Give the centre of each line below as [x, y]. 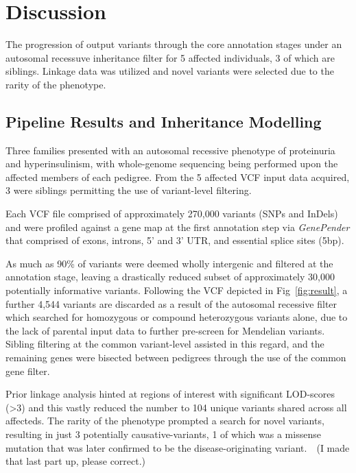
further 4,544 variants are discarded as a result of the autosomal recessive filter [171, 303]
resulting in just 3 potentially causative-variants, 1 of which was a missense [163, 434]
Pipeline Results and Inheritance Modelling [164, 121]
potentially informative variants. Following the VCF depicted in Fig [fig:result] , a [177, 290]
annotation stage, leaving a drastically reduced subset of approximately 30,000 [170, 277]
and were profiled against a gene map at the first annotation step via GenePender [178, 227]
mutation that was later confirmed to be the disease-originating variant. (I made [178, 447]
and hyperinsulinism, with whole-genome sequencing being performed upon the [172, 163]
